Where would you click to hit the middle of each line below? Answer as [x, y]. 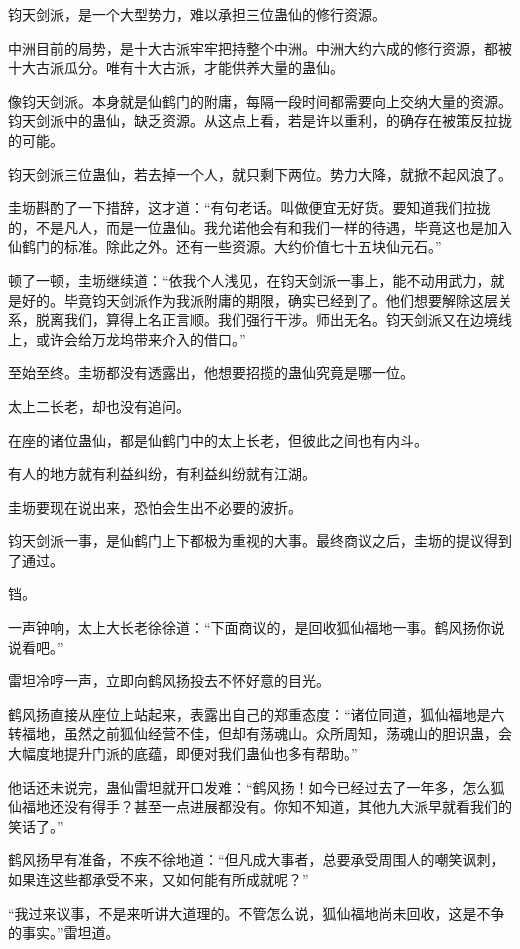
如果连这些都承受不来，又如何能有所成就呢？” [158, 879]
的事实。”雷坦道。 [64, 932]
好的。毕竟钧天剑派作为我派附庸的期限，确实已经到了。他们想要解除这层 [259, 299]
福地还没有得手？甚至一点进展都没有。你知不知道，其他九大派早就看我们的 [266, 806]
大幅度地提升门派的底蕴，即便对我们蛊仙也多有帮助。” [183, 753]
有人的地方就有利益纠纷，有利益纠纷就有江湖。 [162, 473]
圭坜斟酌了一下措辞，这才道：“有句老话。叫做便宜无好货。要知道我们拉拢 [249, 207]
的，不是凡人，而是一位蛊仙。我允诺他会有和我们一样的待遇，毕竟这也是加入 [260, 226]
